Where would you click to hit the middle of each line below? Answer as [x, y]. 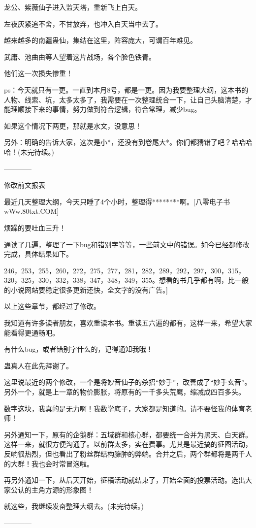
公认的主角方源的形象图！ [52, 489]
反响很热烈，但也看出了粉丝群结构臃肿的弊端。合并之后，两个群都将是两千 [125, 454]
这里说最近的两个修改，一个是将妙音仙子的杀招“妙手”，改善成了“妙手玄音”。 [128, 382]
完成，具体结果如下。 [38, 254]
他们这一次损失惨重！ [38, 73]
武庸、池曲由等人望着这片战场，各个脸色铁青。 [80, 56]
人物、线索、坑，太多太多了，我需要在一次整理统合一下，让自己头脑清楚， [125, 99]
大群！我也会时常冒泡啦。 [52, 463]
